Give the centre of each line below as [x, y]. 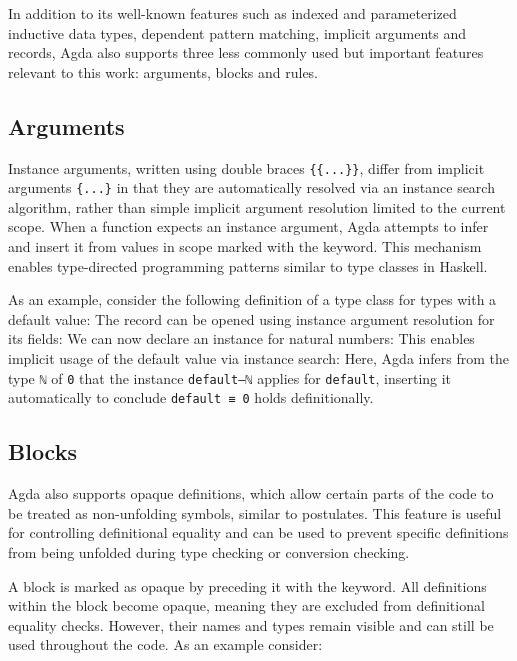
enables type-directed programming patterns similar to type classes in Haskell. [248, 265]
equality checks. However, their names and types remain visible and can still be [251, 624]
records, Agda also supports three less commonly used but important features [246, 52]
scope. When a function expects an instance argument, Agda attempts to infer [248, 226]
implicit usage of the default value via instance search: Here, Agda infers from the [258, 358]
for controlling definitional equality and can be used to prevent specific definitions [258, 532]
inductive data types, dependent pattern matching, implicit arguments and [237, 32]
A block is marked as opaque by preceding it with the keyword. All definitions [247, 585]
